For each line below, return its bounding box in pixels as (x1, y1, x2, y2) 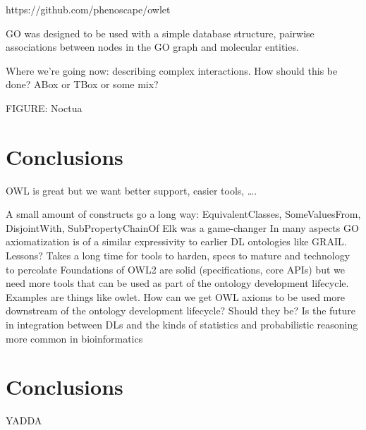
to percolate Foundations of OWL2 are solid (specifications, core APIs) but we (6, 262, 345, 276)
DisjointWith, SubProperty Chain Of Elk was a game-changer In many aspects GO (6, 220, 359, 235)
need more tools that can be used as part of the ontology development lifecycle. (6, 276, 349, 290)
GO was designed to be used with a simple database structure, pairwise (6, 25, 315, 40)
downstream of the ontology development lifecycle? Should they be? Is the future (6, 303, 356, 318)
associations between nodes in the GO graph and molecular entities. (6, 39, 299, 54)
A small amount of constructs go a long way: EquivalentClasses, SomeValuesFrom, (6, 207, 361, 221)
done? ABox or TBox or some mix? (6, 77, 159, 92)
